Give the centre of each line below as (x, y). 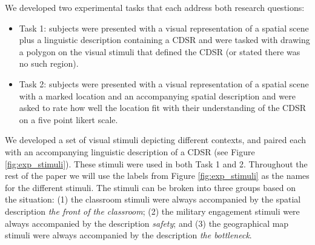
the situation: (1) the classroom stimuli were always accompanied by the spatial (153, 199)
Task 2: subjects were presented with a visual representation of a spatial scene (164, 83)
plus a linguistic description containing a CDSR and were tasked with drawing (164, 40)
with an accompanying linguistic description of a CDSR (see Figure (130, 151)
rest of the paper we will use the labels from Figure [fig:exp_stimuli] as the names (157, 176)
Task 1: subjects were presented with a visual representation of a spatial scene (164, 28)
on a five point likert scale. (68, 119)
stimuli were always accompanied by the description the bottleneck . (128, 235)
